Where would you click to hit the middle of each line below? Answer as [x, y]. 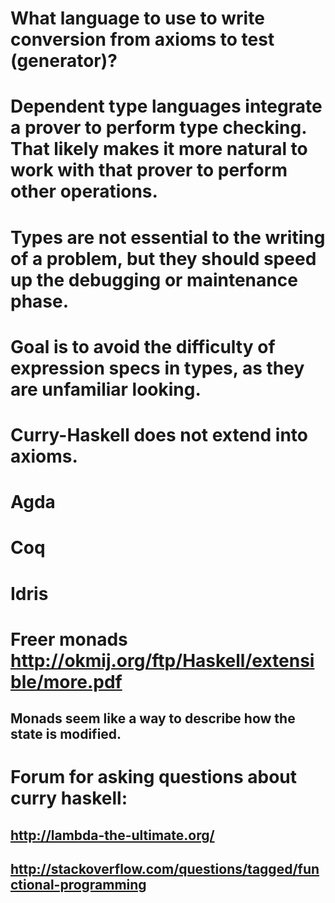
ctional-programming [78, 885]
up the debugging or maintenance [154, 279]
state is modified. [66, 734]
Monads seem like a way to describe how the [153, 718]
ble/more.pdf [66, 681]
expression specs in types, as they [157, 368]
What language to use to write [137, 18]
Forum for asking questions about [154, 777]
